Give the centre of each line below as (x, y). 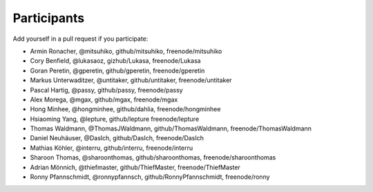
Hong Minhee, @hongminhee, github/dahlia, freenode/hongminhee (125, 109)
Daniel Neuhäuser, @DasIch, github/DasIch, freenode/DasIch (117, 138)
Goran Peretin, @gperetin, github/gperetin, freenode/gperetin (117, 70)
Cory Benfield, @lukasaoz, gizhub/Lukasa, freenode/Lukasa (115, 61)
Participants (49, 18)
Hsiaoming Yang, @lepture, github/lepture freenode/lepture (115, 119)
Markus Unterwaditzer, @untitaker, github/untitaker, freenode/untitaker (131, 80)
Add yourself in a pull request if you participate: (80, 39)
